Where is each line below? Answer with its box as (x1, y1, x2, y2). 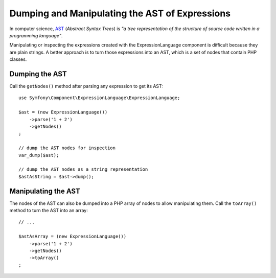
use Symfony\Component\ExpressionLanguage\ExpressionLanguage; (18, 95, 180, 101)
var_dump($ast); (18, 152, 59, 158)
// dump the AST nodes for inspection (18, 145, 116, 151)
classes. (9, 56, 27, 62)
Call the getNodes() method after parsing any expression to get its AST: (9, 83, 164, 89)
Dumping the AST (9, 69, 67, 78)
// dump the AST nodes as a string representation (18, 167, 148, 172)
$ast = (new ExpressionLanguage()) (18, 109, 108, 115)
